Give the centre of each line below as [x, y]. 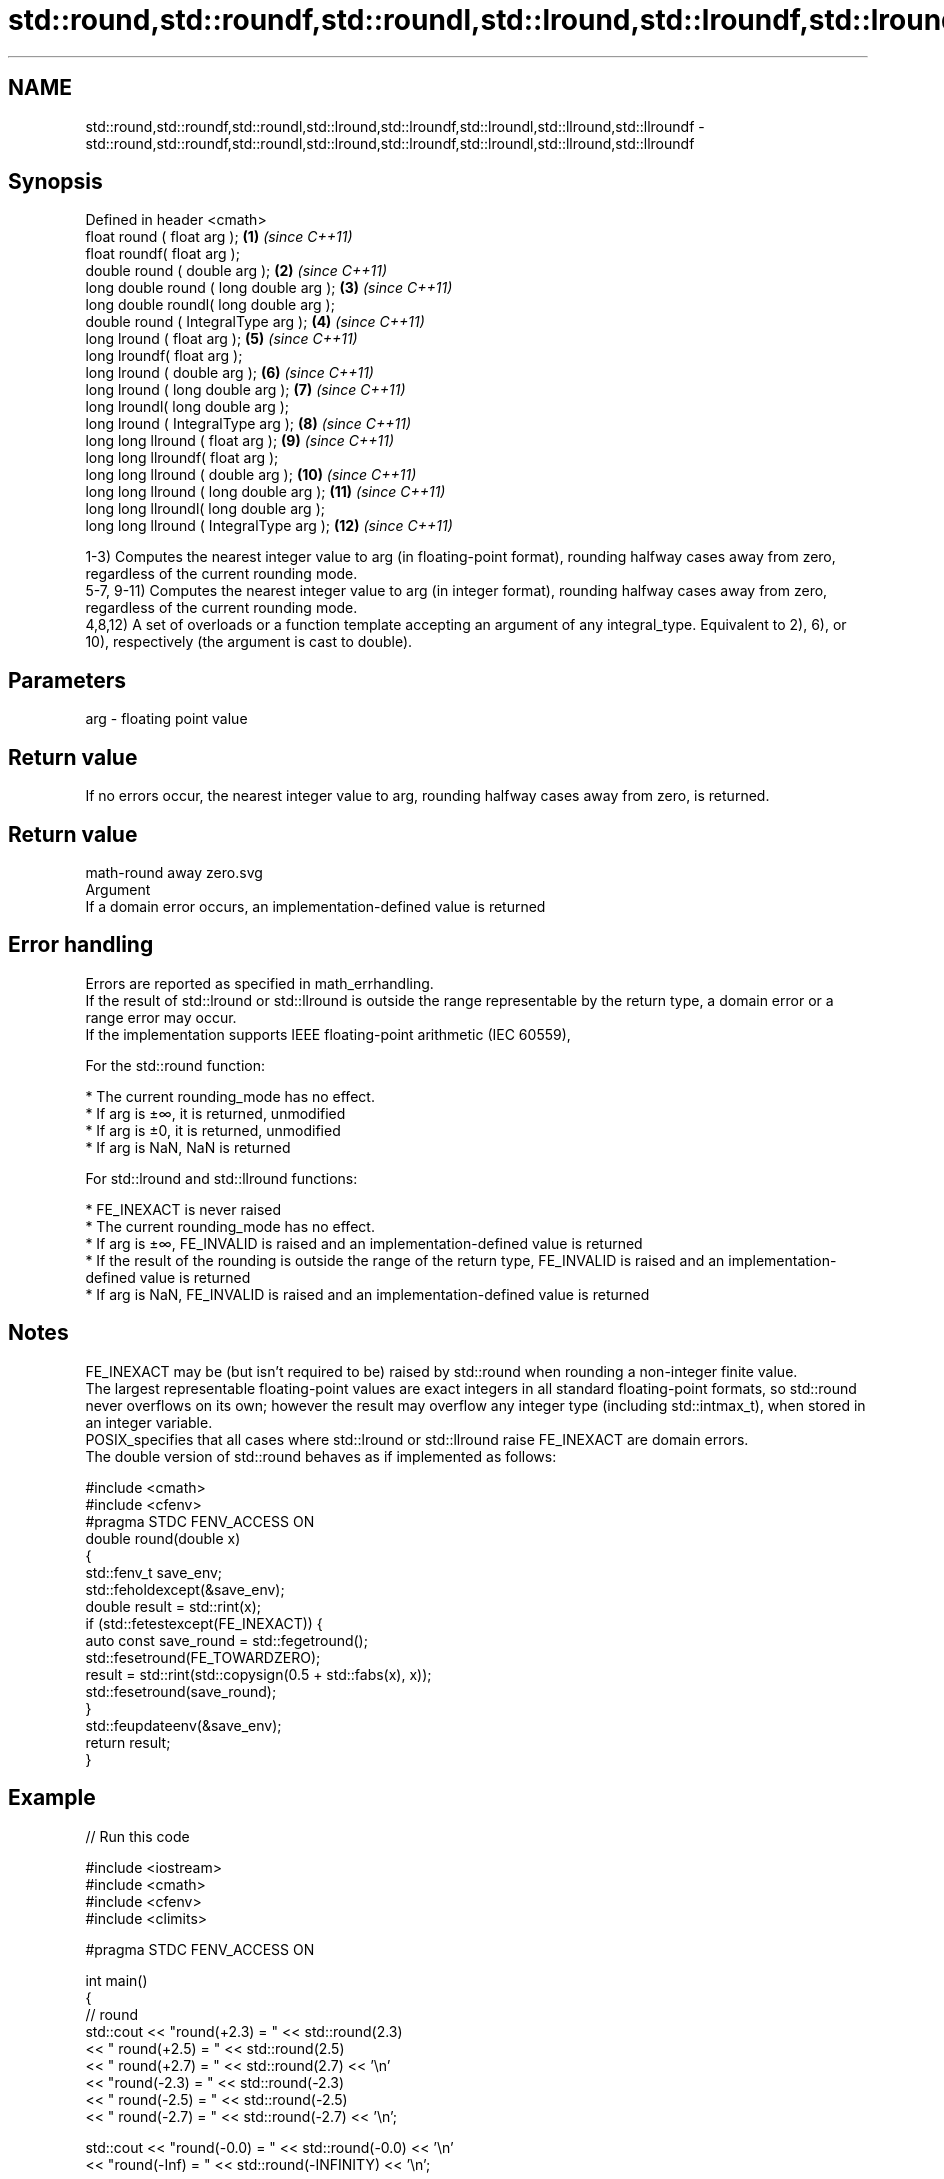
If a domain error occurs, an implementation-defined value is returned [315, 906]
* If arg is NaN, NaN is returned [188, 1147]
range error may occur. [161, 1017]
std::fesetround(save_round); [181, 1691]
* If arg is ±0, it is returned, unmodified [213, 1130]
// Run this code [137, 1836]
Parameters [67, 680]
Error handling [81, 945]
